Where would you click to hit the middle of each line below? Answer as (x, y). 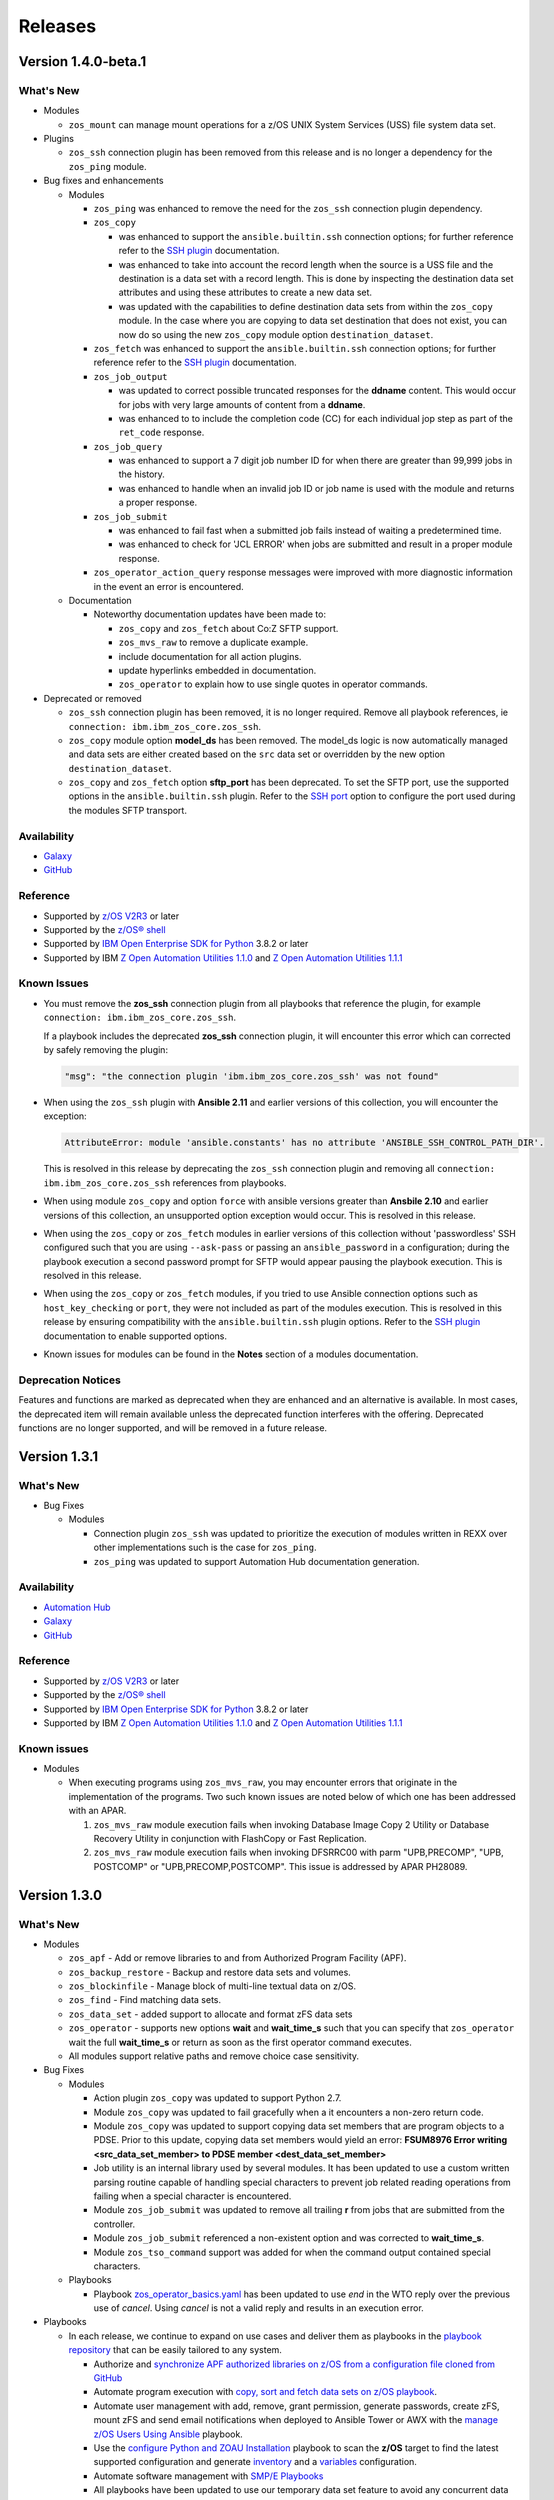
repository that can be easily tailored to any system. (175, 2350)
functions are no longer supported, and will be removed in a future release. (173, 1427)
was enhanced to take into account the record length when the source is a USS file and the (306, 264)
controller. (114, 2224)
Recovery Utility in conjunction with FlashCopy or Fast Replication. (230, 1838)
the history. (141, 474)
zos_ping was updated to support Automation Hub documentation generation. (256, 1561)
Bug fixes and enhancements (103, 181)
